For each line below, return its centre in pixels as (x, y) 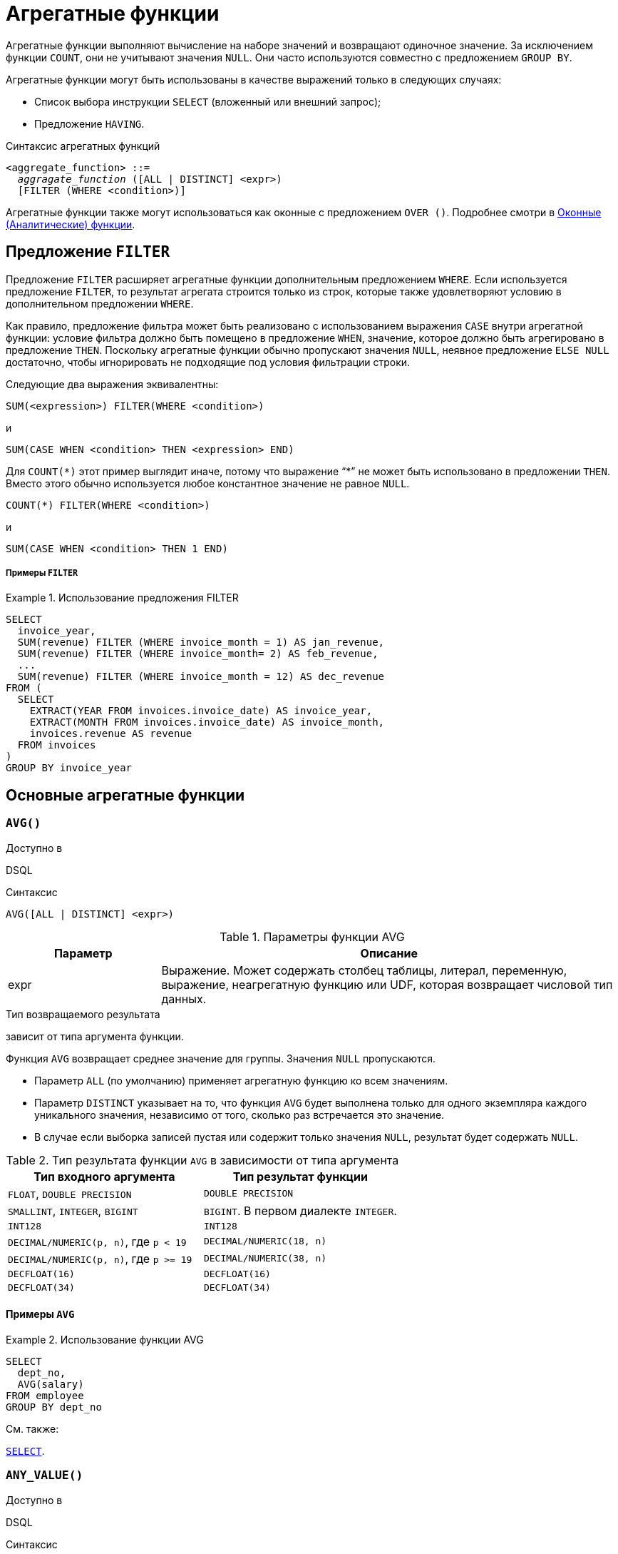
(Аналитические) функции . (71, 224)
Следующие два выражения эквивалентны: (112, 384)
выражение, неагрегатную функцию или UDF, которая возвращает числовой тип (387, 984)
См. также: (32, 1428)
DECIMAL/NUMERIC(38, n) (265, 1259)
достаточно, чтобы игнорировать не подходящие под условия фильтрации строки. (208, 362)
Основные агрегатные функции (125, 795)
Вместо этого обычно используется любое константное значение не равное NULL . (208, 483)
